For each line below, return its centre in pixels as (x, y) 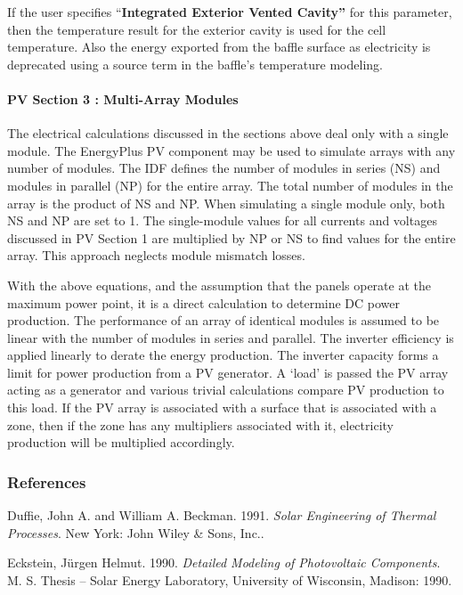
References (47, 481)
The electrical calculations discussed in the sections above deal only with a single (228, 133)
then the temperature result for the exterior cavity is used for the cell (197, 29)
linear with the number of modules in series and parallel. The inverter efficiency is (231, 337)
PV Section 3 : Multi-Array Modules (123, 98)
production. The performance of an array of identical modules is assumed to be (223, 320)
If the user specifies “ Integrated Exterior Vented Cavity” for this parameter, (230, 12)
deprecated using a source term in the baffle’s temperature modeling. (195, 64)
